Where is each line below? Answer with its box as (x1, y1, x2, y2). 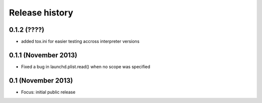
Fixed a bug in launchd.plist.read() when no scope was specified (21, 63, 150, 70)
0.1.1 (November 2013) (9, 51, 78, 59)
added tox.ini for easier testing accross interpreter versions (21, 39, 140, 44)
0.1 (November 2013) (9, 76, 73, 85)
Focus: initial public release (21, 89, 76, 95)
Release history (9, 7, 74, 18)
